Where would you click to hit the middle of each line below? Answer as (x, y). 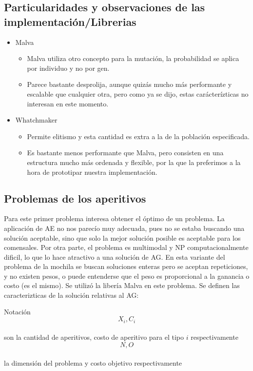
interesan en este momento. (68, 103)
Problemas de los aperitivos (75, 198)
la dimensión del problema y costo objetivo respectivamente (93, 362)
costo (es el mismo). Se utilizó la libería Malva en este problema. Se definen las (122, 285)
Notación (17, 311)
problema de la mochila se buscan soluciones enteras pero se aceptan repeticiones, (126, 266)
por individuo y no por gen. (68, 68)
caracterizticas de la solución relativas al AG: (71, 295)
